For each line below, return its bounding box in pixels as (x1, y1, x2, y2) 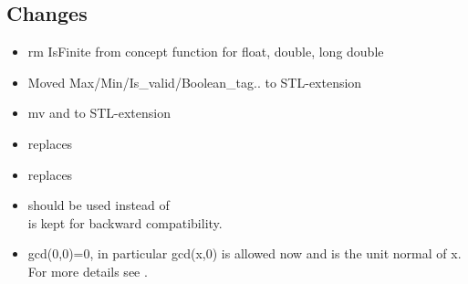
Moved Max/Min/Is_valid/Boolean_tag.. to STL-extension (27, 72, 362, 91)
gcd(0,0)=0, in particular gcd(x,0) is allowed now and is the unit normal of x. (27, 244, 462, 263)
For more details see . (27, 261, 148, 280)
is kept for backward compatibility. (27, 213, 223, 232)
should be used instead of (27, 195, 170, 215)
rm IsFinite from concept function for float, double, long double (27, 42, 384, 61)
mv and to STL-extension (27, 103, 172, 122)
